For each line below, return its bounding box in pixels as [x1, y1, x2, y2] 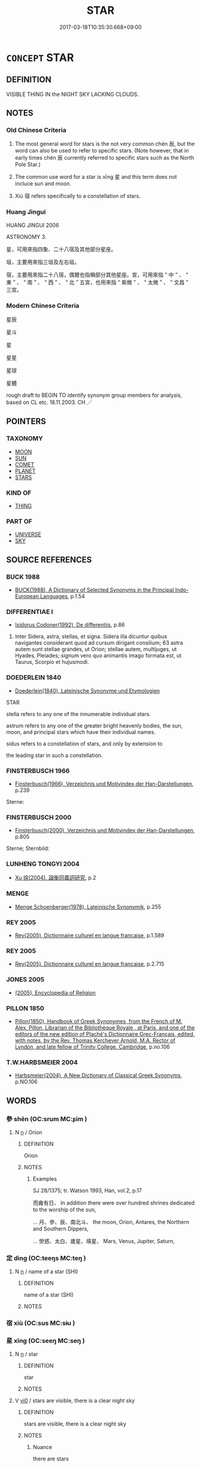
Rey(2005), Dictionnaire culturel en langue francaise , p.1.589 [14, 932, 165, 939]
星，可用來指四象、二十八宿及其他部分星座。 [6, 246, 117, 253]
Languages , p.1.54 [39, 592, 86, 600]
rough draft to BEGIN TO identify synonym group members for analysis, [6, 391, 182, 399]
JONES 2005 [6, 975, 45, 984]
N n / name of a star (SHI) [14, 1268, 78, 1276]
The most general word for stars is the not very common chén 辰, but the [14, 140, 195, 148]
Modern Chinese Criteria [6, 301, 80, 310]
